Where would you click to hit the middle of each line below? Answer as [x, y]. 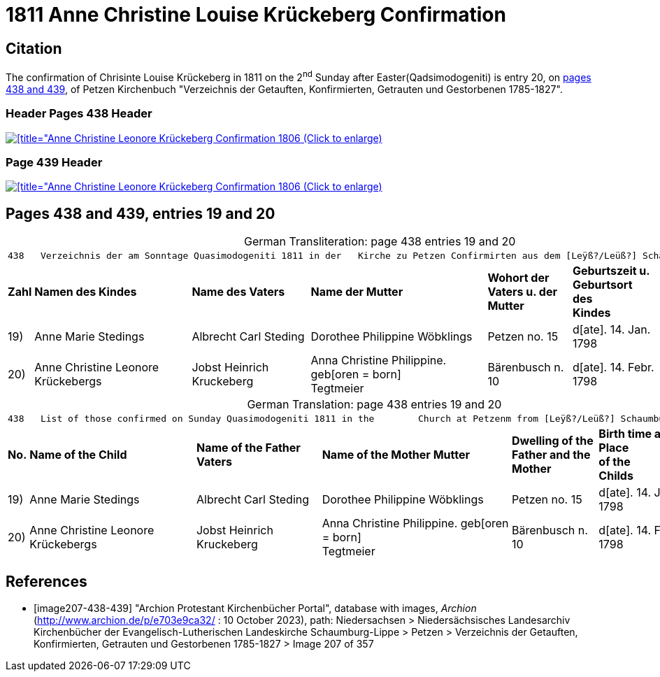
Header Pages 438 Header [79, 114]
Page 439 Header [54, 162]
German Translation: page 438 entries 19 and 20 [374, 405]
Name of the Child [78, 455]
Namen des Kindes [86, 292]
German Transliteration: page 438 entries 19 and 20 [380, 242]
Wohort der [518, 278]
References [46, 581]
